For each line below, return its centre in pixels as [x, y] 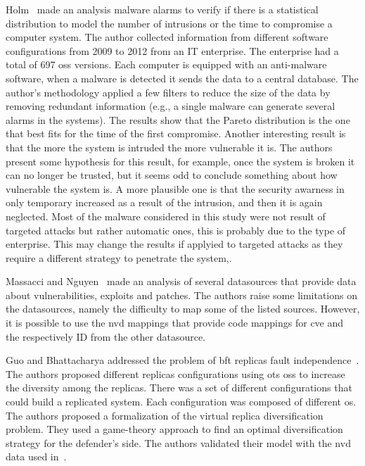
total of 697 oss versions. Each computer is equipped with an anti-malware [166, 64]
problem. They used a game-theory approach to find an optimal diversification [174, 429]
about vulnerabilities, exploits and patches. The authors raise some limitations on [182, 295]
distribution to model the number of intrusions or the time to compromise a [169, 23]
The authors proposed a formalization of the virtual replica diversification [165, 415]
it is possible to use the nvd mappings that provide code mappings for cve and [175, 323]
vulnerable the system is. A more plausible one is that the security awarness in [175, 188]
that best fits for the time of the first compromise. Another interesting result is [176, 133]
